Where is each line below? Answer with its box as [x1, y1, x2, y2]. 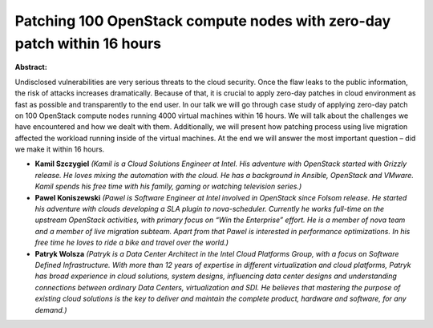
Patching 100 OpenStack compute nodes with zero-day [14, 12, 391, 30]
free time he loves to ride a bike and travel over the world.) [34, 237, 229, 248]
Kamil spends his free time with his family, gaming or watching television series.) [34, 181, 302, 192]
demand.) [34, 305, 67, 314]
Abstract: [14, 63, 47, 72]
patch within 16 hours [14, 34, 162, 52]
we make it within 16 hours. [14, 144, 105, 154]
